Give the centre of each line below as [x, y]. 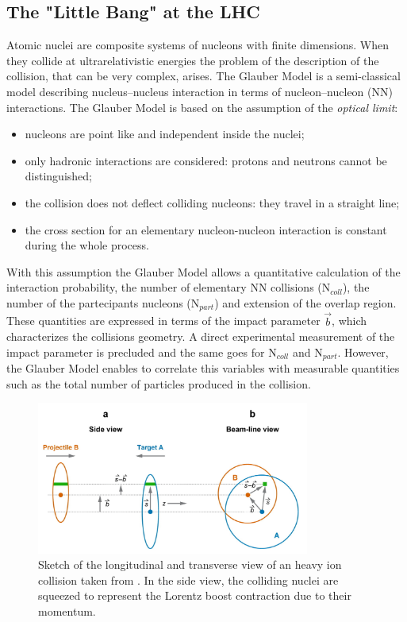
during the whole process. [87, 245]
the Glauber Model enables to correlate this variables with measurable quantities [203, 368]
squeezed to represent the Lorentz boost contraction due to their [195, 595]
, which [349, 321]
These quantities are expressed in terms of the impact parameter [163, 321]
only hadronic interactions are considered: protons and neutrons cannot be [206, 160]
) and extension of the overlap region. [305, 302]
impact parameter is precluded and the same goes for [136, 352]
